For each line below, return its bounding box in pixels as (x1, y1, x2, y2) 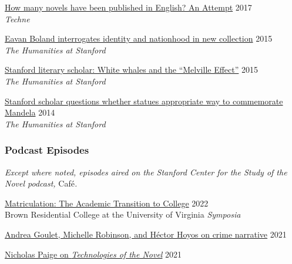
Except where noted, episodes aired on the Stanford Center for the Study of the (5, 165, 287, 178)
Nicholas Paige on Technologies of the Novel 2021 (5, 248, 182, 260)
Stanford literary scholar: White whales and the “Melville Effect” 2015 (5, 63, 259, 76)
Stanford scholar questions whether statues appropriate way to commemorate (5, 94, 283, 107)
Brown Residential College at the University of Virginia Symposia (5, 208, 241, 221)
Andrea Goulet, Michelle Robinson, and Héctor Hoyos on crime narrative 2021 (5, 228, 287, 240)
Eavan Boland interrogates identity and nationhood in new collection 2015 (5, 32, 273, 45)
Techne (5, 12, 30, 25)
